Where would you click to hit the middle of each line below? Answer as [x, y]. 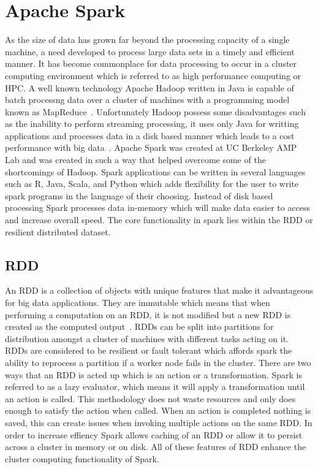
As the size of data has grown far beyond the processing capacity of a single [147, 40]
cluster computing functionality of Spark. [82, 458]
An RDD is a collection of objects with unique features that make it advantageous [159, 290]
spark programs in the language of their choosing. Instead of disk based [139, 195]
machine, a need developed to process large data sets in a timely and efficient [150, 51]
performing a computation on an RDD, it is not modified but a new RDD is [148, 314]
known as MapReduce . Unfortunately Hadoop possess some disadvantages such [155, 111]
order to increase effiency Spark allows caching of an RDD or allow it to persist [154, 434]
